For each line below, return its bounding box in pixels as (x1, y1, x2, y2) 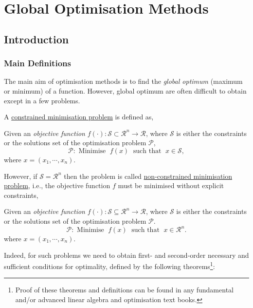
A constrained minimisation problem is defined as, (4, 112, 154, 122)
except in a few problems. (4, 95, 80, 105)
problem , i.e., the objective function (4, 180, 110, 191)
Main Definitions (4, 57, 71, 69)
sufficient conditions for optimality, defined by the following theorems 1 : (4, 260, 215, 271)
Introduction (4, 31, 69, 46)
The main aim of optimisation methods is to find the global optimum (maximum (4, 76, 243, 86)
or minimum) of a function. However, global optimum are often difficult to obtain (4, 85, 247, 96)
